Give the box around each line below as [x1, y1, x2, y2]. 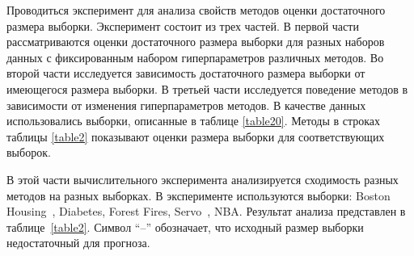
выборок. [6, 144, 51, 161]
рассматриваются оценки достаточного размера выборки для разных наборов [6, 33, 385, 50]
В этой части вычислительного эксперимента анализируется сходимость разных [6, 170, 399, 187]
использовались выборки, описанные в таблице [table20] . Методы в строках [6, 112, 381, 129]
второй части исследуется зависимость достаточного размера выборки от [6, 65, 365, 82]
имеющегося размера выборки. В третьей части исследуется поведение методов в [6, 80, 408, 97]
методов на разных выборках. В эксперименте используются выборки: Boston [6, 187, 391, 204]
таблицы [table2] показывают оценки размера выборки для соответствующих [6, 128, 385, 145]
